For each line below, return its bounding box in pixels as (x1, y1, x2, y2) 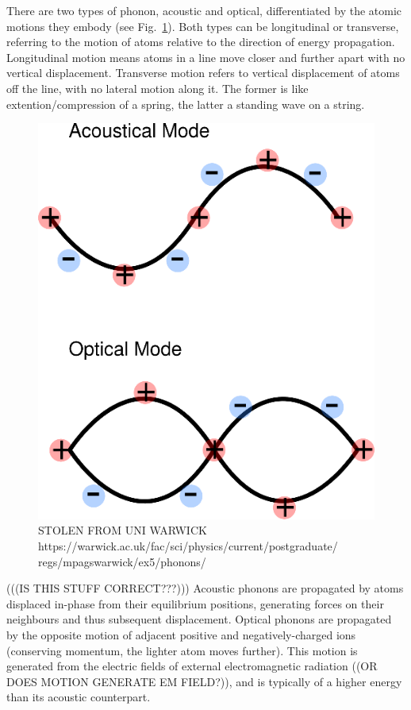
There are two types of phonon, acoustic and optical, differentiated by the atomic (6, 2, 402, 18)
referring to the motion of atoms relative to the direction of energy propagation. (6, 33, 395, 50)
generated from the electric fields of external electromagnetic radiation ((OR (6, 658, 378, 674)
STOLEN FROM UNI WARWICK (38, 522, 207, 538)
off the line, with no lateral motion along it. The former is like (6, 79, 309, 96)
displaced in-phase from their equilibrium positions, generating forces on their (6, 595, 384, 612)
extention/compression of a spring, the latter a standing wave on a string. (6, 95, 365, 112)
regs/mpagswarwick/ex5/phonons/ (38, 553, 206, 569)
